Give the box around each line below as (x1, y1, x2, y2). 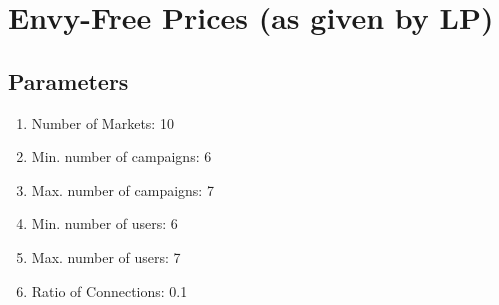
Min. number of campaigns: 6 (31, 146, 212, 167)
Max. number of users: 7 (31, 246, 181, 267)
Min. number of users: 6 (31, 213, 178, 234)
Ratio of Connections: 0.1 (31, 280, 188, 301)
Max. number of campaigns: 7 (31, 179, 214, 200)
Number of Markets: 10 (31, 112, 174, 133)
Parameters (8, 65, 129, 96)
